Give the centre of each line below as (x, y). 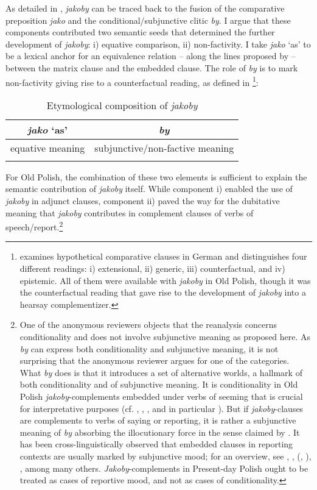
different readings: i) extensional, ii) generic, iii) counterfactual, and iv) (152, 268)
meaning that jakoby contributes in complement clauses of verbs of (130, 212)
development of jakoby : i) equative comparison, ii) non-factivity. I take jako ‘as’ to (158, 44)
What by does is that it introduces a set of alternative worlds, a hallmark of (161, 372)
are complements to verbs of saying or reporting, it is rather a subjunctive (158, 420)
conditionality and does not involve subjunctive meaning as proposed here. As (165, 336)
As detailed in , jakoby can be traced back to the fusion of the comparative (145, 8)
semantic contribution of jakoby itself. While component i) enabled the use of (149, 189)
